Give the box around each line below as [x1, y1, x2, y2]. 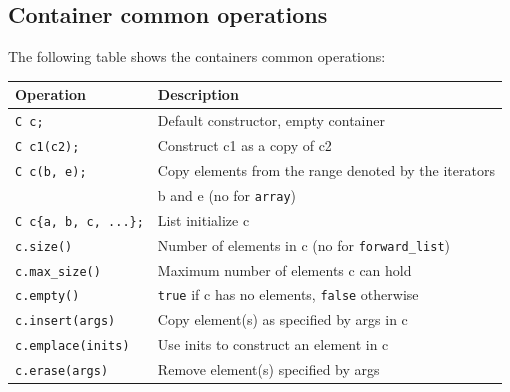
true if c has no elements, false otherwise [157, 284, 419, 305]
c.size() [15, 239, 73, 254]
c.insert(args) [15, 314, 116, 329]
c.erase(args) [15, 364, 109, 379]
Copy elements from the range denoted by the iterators [157, 159, 495, 180]
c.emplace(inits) [15, 339, 130, 354]
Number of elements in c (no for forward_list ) [157, 234, 451, 255]
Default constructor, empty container [157, 110, 385, 131]
